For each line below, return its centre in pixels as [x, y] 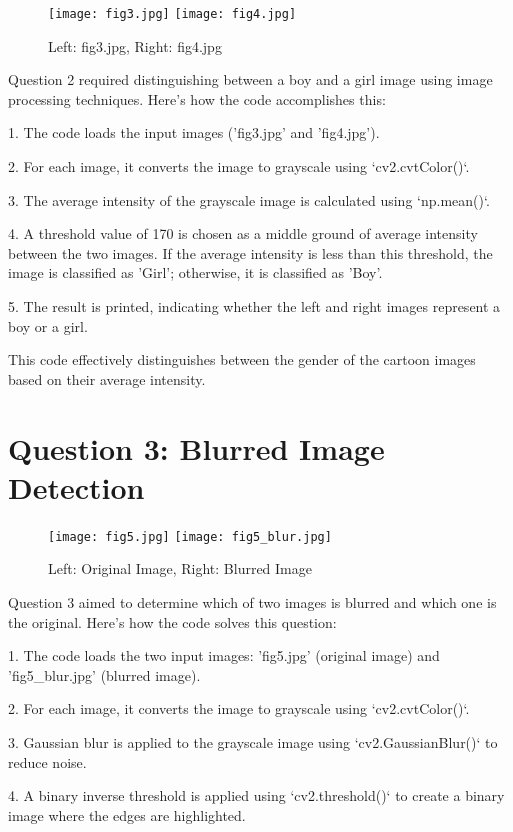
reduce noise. [47, 761]
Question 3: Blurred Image [196, 447]
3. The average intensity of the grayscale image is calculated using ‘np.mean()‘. [249, 199]
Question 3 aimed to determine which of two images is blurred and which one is [252, 601]
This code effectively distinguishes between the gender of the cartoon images [242, 359]
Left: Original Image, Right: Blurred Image [180, 568]
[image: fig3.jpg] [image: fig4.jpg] [172, 14]
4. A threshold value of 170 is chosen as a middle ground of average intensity [243, 233]
